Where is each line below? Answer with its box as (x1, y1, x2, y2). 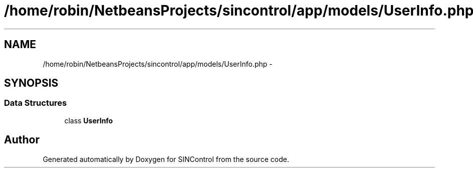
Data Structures (4, 98, 67, 108)
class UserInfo (64, 116, 113, 125)
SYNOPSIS (4, 77, 59, 90)
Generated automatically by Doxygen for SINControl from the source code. (43, 154, 289, 163)
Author (4, 133, 40, 146)
